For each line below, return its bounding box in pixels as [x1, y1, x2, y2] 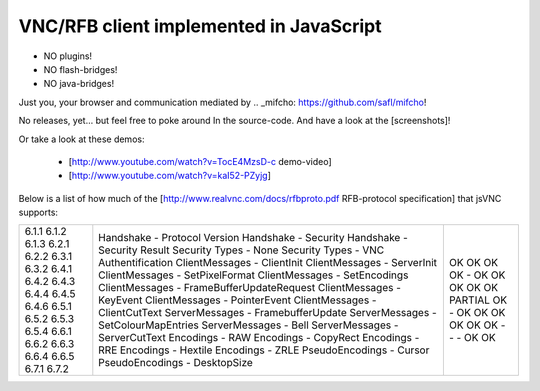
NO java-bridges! [43, 78, 115, 90]
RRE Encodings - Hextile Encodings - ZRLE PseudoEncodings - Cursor [98, 343, 430, 357]
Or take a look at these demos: [18, 133, 145, 145]
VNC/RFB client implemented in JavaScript [18, 15, 382, 37]
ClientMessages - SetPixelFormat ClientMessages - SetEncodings [98, 268, 409, 282]
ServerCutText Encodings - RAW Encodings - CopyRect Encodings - [98, 331, 420, 345]
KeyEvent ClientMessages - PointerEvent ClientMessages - [98, 293, 377, 307]
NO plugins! [43, 50, 93, 62]
